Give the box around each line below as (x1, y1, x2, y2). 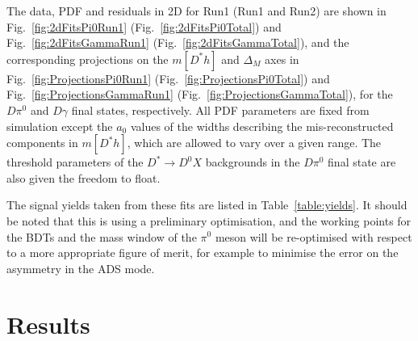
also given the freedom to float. (6, 169, 161, 186)
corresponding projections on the (6, 50, 169, 67)
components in (6, 134, 78, 151)
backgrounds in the (205, 154, 300, 170)
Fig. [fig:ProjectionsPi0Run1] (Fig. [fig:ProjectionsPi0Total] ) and (6, 69, 330, 86)
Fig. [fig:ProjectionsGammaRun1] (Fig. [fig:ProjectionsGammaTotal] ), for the (6, 86, 393, 103)
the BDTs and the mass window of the (6, 228, 197, 245)
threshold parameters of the (6, 154, 144, 170)
